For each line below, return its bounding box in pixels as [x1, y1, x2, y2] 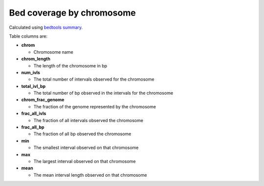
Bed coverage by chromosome [9, 7, 136, 18]
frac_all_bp [21, 124, 44, 130]
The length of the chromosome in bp [33, 62, 108, 68]
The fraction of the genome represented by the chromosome [33, 103, 156, 109]
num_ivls [21, 69, 40, 75]
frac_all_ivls [21, 110, 46, 117]
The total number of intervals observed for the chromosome [33, 76, 154, 83]
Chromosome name [33, 49, 73, 55]
